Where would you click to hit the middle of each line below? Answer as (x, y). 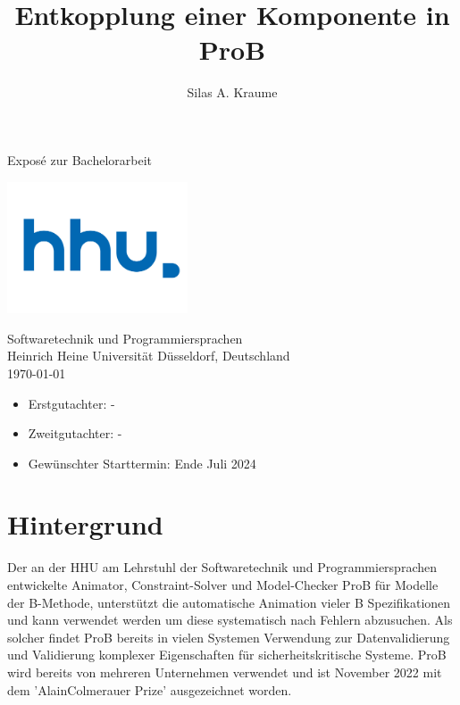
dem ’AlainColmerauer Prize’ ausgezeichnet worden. (150, 689)
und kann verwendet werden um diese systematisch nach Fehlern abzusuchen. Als (230, 620)
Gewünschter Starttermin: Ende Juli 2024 (142, 463)
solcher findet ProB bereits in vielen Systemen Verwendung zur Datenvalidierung (229, 637)
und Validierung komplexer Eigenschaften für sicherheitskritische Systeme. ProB (227, 655)
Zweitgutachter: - (75, 433)
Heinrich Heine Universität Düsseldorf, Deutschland (149, 356)
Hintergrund (85, 524)
